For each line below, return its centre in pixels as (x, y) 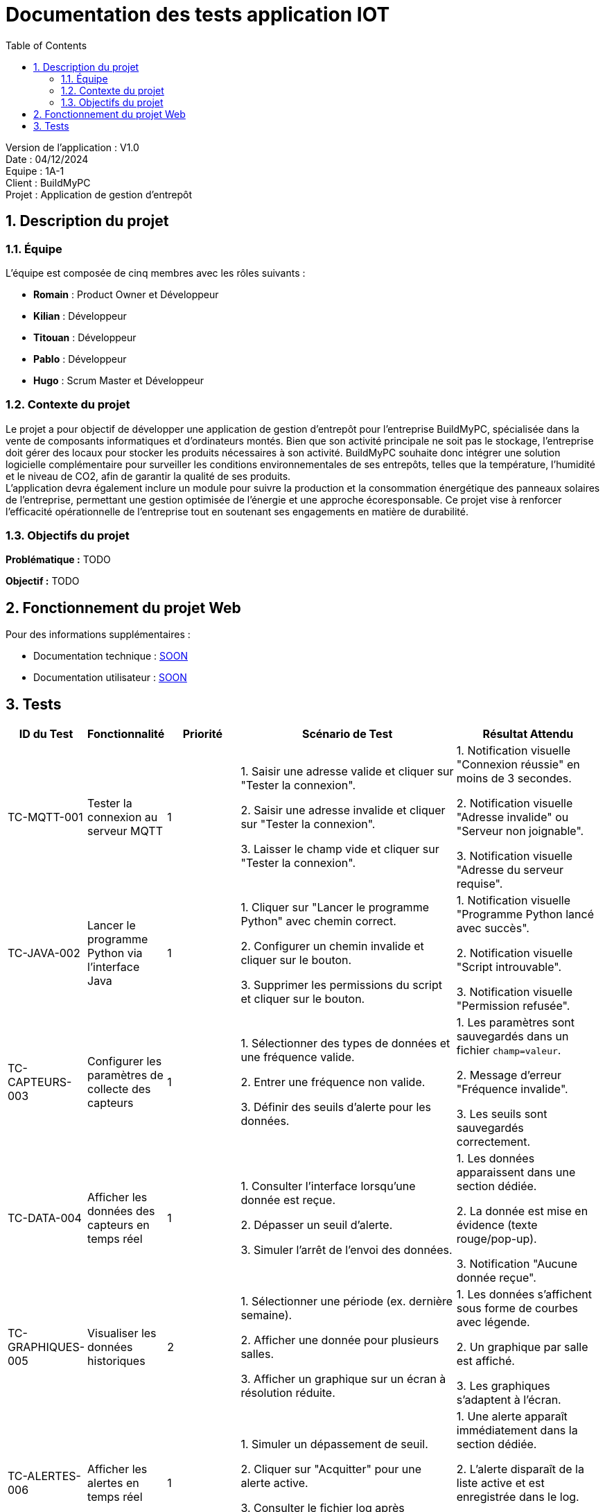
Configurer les (125, 1062)
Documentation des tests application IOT (198, 15)
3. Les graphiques (503, 1386)
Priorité (202, 734)
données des (121, 1211)
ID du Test (46, 734)
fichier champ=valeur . (509, 1050)
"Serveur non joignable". (520, 831)
